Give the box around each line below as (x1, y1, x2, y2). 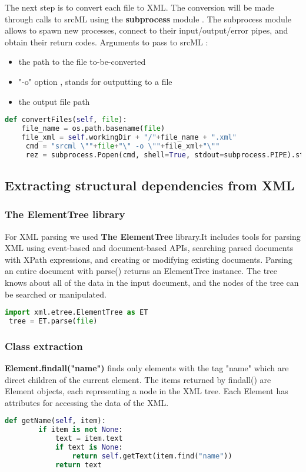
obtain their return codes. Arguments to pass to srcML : (5, 35, 208, 48)
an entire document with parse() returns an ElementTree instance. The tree (5, 265, 278, 277)
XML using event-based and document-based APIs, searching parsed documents (5, 242, 294, 254)
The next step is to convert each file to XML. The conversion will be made (5, 1, 274, 13)
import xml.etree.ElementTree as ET (5, 308, 148, 317)
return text (55, 460, 102, 469)
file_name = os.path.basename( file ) (21, 124, 165, 133)
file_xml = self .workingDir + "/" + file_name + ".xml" (21, 133, 237, 141)
